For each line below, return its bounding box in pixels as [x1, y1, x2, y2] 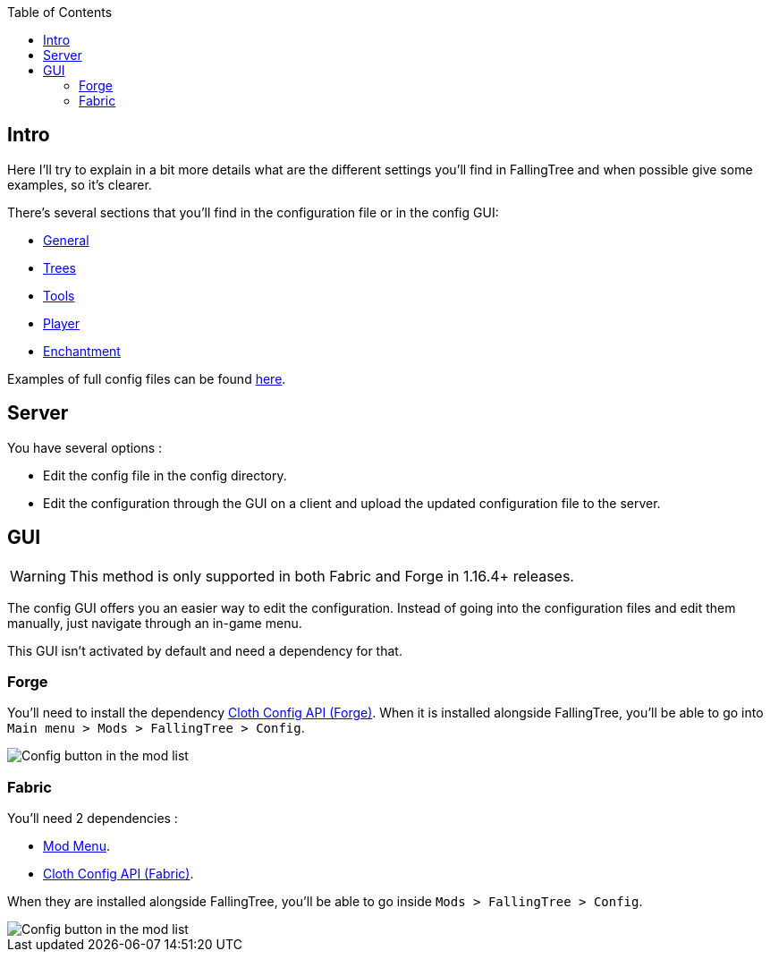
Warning [10, 566, 66, 585]
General [43, 232, 89, 248]
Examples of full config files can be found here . [7, 370, 286, 386]
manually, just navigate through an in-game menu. [7, 615, 302, 631]
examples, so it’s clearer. [7, 176, 152, 192]
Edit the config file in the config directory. [43, 467, 287, 483]
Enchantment [43, 343, 121, 359]
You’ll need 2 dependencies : [7, 810, 178, 827]
